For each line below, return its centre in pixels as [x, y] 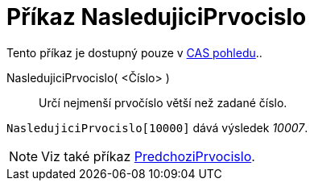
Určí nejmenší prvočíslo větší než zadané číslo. [163, 102]
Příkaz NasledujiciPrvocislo [157, 17]
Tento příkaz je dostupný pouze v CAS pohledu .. [134, 52]
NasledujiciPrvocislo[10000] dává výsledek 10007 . [157, 127]
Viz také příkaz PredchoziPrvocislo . [148, 156]
